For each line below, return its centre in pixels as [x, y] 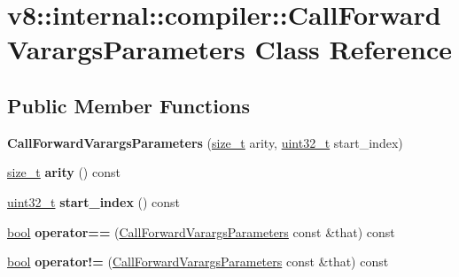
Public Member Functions [128, 105]
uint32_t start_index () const [94, 201]
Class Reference [354, 49]
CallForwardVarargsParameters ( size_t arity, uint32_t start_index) [205, 142]
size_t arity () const [64, 172]
